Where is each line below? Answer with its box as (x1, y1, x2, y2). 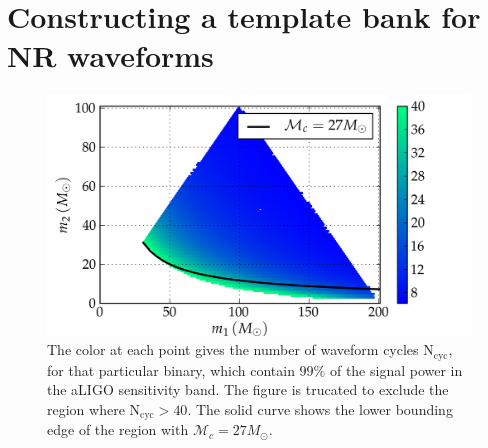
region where (47, 398, 125, 419)
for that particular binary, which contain (47, 359, 295, 380)
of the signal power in (329, 359, 463, 380)
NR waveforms (7, 35, 214, 76)
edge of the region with (47, 419, 189, 440)
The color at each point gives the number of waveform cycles (47, 339, 419, 360)
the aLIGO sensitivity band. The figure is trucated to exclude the (47, 379, 449, 400)
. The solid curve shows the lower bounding (187, 398, 453, 419)
